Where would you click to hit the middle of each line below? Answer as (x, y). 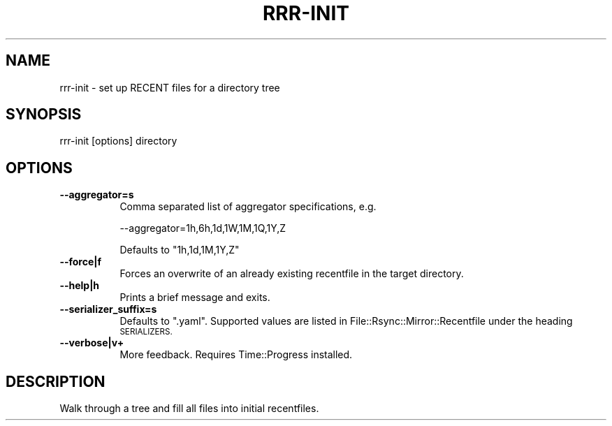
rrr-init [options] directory (118, 141)
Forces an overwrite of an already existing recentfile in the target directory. (292, 274)
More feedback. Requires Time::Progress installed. (236, 355)
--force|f (81, 262)
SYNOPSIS (44, 115)
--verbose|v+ (92, 343)
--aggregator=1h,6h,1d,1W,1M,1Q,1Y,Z (203, 228)
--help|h (80, 286)
